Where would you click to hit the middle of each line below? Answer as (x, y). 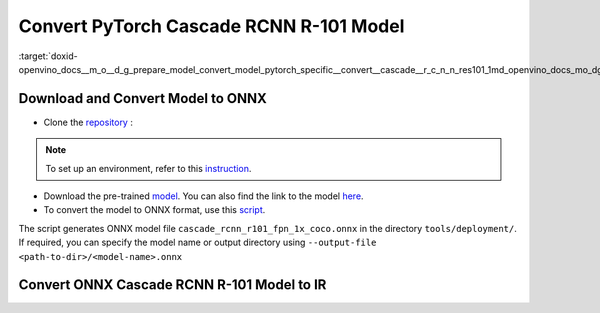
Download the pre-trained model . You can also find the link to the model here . (203, 196)
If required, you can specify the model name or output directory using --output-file (197, 242)
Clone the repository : (88, 122)
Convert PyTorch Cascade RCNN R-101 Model (211, 26)
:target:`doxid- (48, 56)
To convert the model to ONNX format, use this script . (154, 210)
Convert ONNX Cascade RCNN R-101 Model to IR (172, 285)
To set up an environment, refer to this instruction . (148, 168)
